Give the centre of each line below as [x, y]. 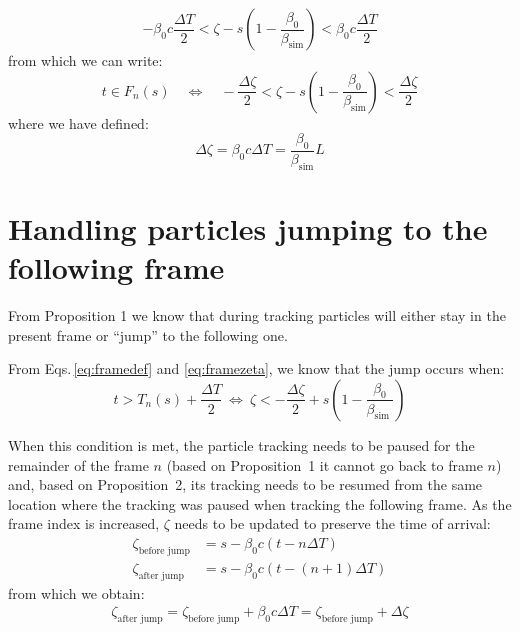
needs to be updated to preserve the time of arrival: [332, 523]
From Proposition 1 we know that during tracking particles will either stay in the [257, 315]
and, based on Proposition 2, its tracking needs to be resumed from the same [245, 484]
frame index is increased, [84, 523]
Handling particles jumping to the [248, 228]
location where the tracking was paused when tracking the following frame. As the [260, 503]
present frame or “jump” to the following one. [148, 334]
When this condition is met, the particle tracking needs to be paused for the [241, 444]
